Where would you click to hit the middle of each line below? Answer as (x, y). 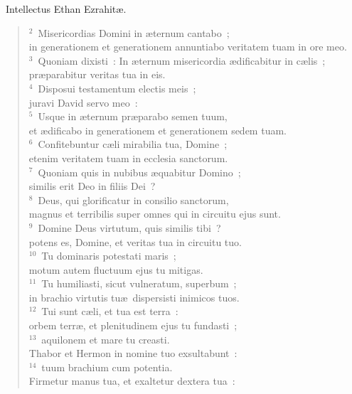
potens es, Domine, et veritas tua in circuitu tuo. (135, 241)
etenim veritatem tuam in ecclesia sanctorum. (128, 158)
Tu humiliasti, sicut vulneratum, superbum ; (139, 283)
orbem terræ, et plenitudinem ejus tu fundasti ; (133, 325)
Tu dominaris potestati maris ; (109, 256)
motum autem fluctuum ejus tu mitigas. (116, 269)
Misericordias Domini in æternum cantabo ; (134, 32)
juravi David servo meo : (83, 102)
